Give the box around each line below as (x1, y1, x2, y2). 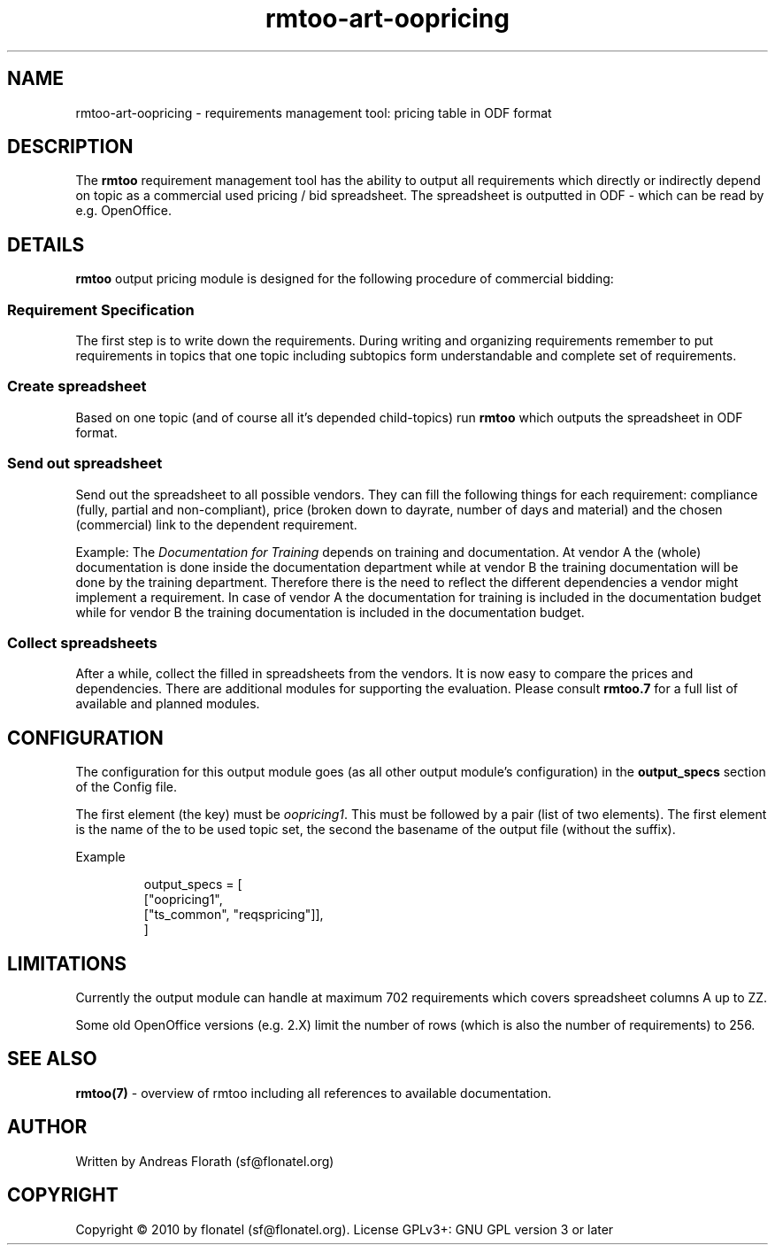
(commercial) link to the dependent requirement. (75, 516, 357, 532)
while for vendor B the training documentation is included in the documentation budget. (75, 604, 585, 620)
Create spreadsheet (7, 377, 147, 396)
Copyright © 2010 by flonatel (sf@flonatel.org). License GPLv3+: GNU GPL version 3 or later (75, 1221, 614, 1237)
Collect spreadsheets (7, 633, 157, 652)
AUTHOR (7, 1116, 88, 1139)
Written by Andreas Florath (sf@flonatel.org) (75, 1153, 334, 1169)
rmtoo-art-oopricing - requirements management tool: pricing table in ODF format (75, 104, 552, 120)
